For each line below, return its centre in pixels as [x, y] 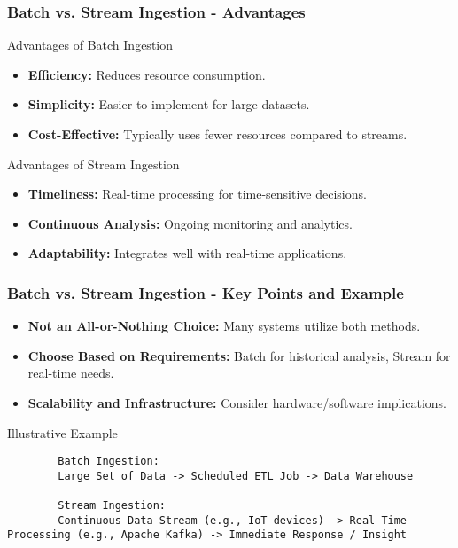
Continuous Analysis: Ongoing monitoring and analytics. [190, 223]
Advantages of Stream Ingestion [93, 164]
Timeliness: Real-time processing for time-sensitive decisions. [197, 194]
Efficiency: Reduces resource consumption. [147, 74]
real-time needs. [71, 373]
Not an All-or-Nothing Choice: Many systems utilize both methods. [224, 326]
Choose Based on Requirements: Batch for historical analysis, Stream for [239, 355]
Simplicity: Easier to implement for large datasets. [169, 104]
